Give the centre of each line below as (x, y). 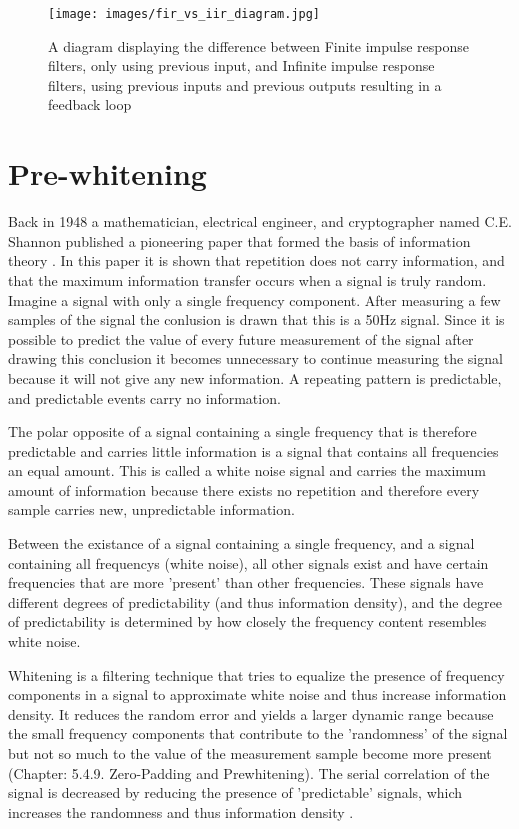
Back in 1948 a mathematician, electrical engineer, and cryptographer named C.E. (260, 221)
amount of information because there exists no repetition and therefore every (244, 489)
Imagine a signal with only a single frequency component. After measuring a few (254, 299)
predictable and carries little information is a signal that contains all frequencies (253, 450)
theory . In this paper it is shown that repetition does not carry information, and (256, 260)
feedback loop (90, 104)
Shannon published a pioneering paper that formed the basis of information (239, 240)
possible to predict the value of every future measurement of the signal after (241, 338)
